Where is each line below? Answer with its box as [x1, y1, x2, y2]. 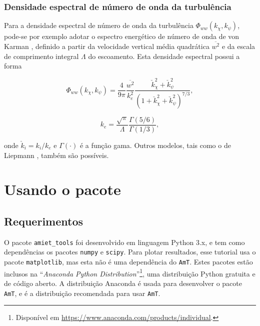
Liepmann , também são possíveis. [4, 149, 109, 160]
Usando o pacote [4, 179, 121, 199]
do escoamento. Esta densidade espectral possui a [88, 50, 240, 61]
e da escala [221, 41, 255, 51]
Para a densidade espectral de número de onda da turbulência [4, 20, 193, 30]
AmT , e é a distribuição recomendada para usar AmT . [4, 287, 160, 298]
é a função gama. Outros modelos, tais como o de [79, 140, 231, 150]
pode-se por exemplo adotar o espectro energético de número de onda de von [4, 31, 239, 41]
